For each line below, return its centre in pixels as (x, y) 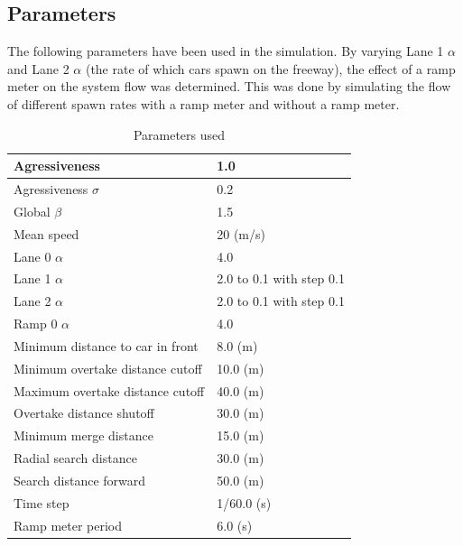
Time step (42, 502)
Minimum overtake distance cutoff (108, 368)
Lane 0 (32, 256)
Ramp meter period (68, 525)
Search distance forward (80, 480)
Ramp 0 (36, 324)
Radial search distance (75, 458)
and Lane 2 (38, 68)
